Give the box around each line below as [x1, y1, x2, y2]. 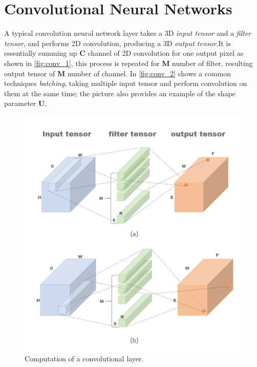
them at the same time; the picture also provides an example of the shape [4, 88, 235, 98]
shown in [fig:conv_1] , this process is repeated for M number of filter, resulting [4, 57, 253, 68]
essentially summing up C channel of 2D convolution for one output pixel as [4, 48, 244, 58]
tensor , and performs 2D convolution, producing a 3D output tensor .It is [4, 37, 231, 48]
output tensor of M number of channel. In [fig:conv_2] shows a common [4, 68, 231, 78]
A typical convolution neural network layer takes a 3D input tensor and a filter [4, 28, 251, 38]
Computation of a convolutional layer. [25, 353, 144, 364]
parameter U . [4, 98, 47, 109]
